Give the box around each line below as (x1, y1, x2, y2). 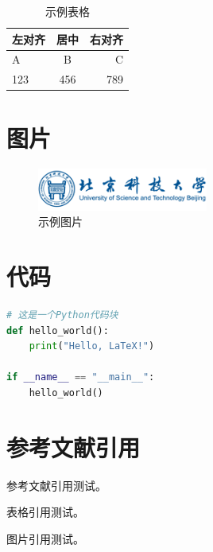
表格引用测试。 (6, 503, 84, 520)
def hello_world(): (6, 325, 109, 336)
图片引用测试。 (6, 530, 84, 546)
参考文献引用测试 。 (6, 476, 106, 493)
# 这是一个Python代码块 (6, 309, 118, 321)
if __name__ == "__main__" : (6, 371, 155, 383)
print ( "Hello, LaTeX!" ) (29, 340, 155, 352)
